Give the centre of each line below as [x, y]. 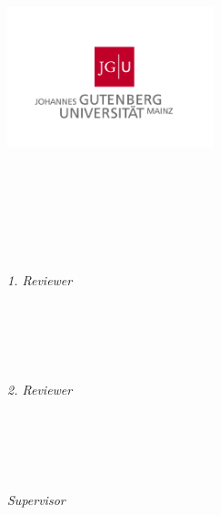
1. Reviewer [40, 279]
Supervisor [36, 499]
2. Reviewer [40, 390]
